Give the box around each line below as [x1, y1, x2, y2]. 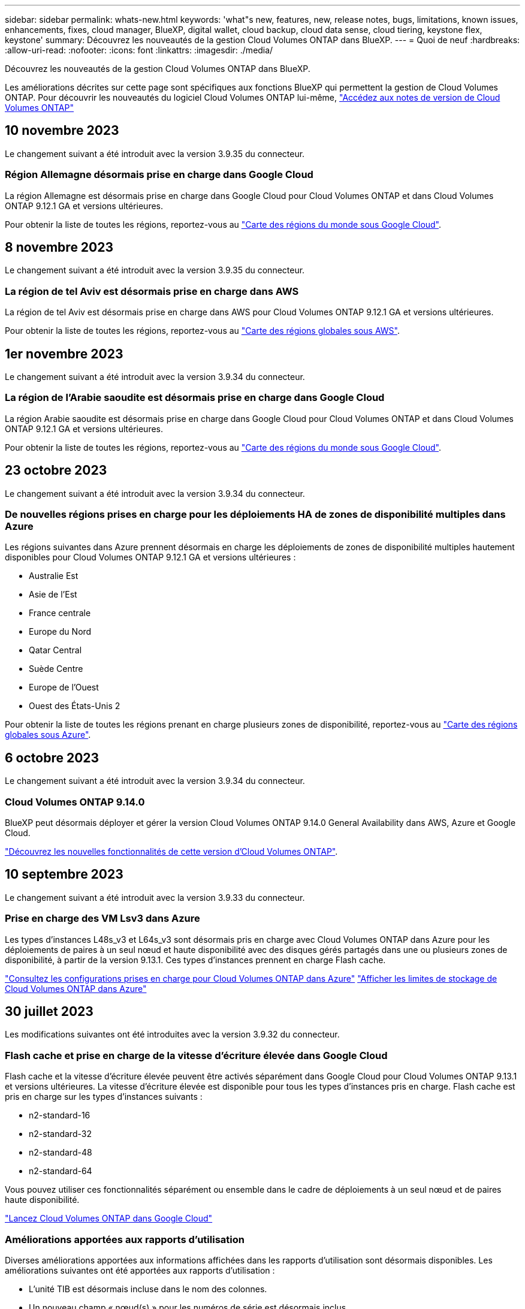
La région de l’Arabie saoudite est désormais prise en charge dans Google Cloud [5, 391, 385, 404]
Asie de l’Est [29, 589, 77, 600]
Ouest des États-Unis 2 [29, 701, 120, 711]
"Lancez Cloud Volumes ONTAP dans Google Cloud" [5, 1213, 213, 1224]
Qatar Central [29, 645, 82, 656]
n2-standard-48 [29, 1147, 92, 1158]
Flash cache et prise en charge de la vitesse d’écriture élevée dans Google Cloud [5, 1049, 388, 1061]
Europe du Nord [29, 626, 92, 637]
